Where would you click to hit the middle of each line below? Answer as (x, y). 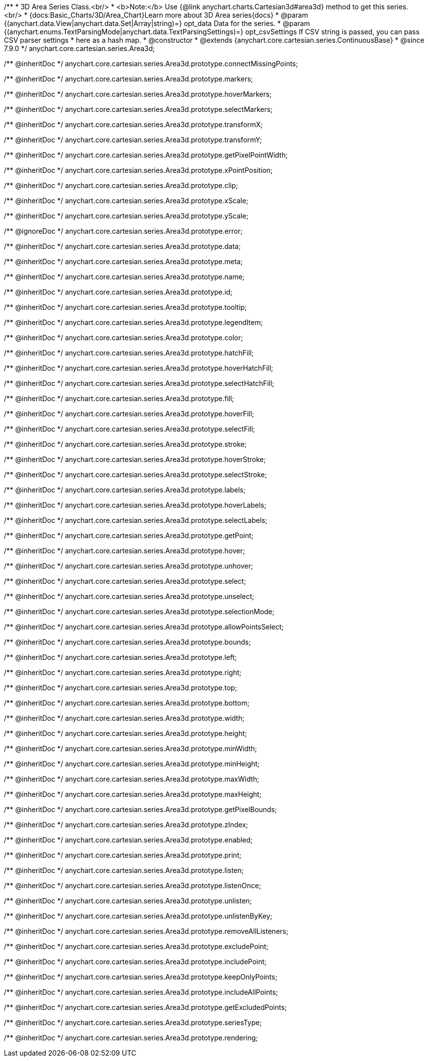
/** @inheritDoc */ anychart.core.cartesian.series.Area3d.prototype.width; (124, 718)
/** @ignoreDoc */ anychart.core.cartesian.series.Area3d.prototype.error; (123, 231)
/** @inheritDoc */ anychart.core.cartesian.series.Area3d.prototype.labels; (125, 490)
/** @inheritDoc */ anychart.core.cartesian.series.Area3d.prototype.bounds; (127, 642)
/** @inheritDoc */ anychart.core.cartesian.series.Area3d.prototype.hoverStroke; (135, 459)
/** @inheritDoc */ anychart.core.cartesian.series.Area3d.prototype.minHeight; (132, 764)
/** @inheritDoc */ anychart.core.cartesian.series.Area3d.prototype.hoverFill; (129, 414)
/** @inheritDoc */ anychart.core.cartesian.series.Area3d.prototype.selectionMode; (139, 612)
